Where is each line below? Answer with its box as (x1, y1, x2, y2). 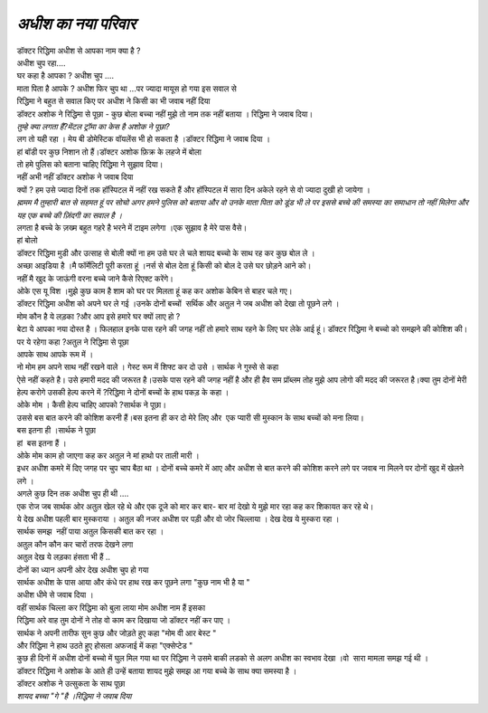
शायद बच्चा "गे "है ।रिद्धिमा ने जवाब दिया (16, 690, 132, 701)
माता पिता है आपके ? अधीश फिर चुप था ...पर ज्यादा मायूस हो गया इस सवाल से (16, 82, 237, 94)
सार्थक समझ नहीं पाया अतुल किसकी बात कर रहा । (16, 526, 164, 537)
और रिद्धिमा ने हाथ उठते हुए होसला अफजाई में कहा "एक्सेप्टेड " (16, 640, 193, 651)
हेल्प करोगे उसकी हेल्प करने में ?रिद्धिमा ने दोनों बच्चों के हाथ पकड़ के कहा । (16, 387, 230, 398)
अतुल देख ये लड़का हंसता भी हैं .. (16, 552, 111, 563)
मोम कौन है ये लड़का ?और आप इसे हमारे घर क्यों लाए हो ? (16, 310, 181, 321)
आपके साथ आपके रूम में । (16, 348, 94, 359)
